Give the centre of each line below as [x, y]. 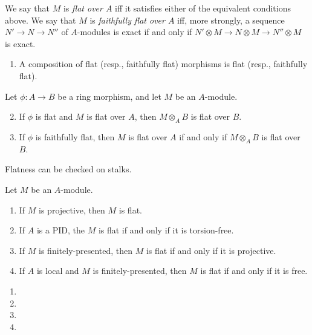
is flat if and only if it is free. [254, 271]
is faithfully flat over [127, 20]
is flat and [54, 116]
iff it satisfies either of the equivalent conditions [203, 8]
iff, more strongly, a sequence [231, 20]
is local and [58, 271]
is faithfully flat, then [75, 136]
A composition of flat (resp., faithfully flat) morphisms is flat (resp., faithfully [163, 64]
